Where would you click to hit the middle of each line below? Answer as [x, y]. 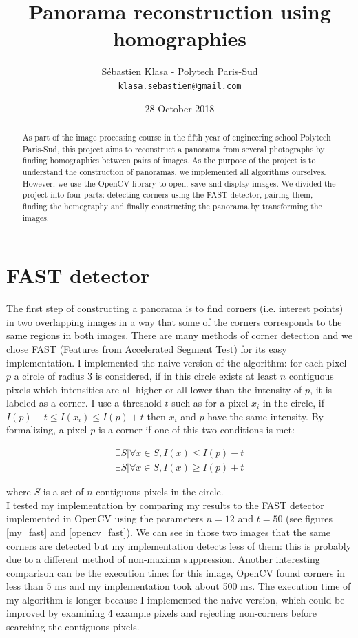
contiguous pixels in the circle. [160, 492]
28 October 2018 [180, 108]
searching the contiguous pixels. [73, 627]
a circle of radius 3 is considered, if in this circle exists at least [146, 376]
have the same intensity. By [265, 416]
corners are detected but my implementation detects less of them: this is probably [179, 545]
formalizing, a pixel [47, 430]
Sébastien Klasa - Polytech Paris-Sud [180, 71]
